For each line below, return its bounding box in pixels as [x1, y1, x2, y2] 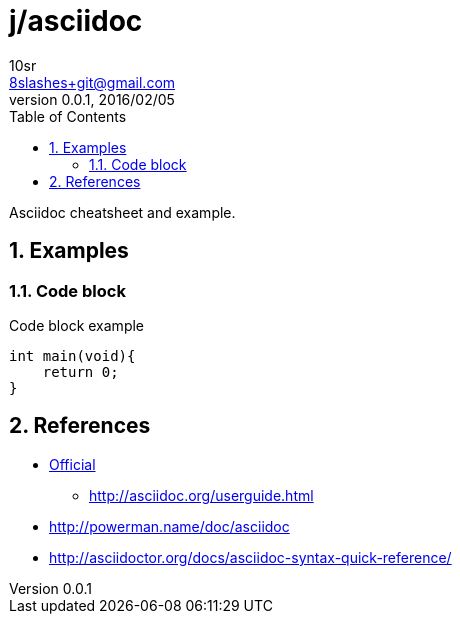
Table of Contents [9, 107, 127, 125]
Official [49, 455, 96, 473]
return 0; [42, 363, 119, 380]
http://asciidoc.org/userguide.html [89, 486, 314, 504]
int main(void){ [9, 347, 136, 364]
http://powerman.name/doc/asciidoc [49, 517, 290, 535]
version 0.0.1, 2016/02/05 [9, 90, 175, 108]
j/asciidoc [9, 4, 143, 38]
